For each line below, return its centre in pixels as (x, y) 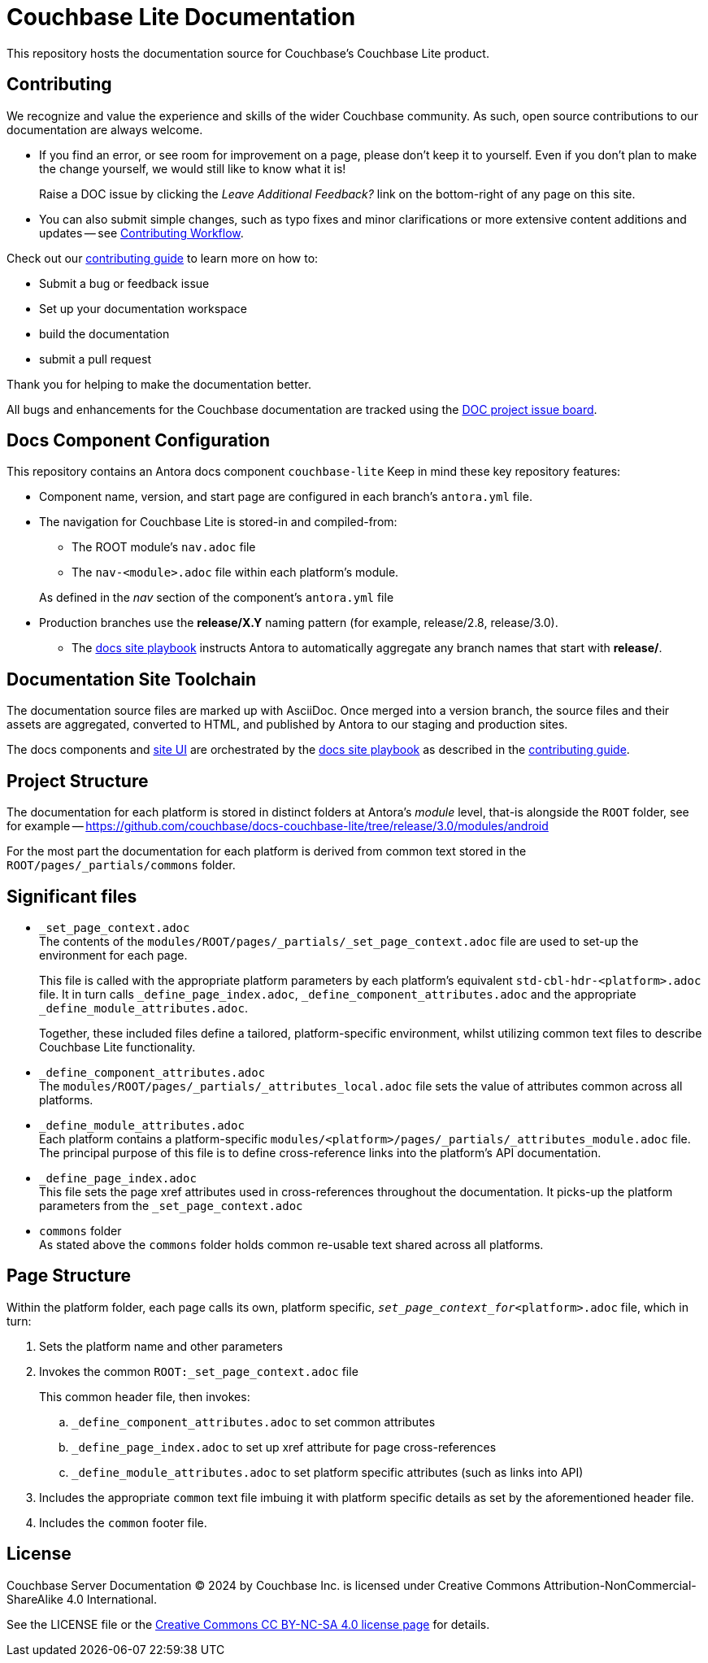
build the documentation (104, 333)
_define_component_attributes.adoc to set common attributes (254, 1421)
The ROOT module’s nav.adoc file (164, 547)
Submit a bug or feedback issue (124, 283)
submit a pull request (95, 359)
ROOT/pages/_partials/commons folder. (121, 865)
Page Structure (69, 1276)
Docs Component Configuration (138, 441)
